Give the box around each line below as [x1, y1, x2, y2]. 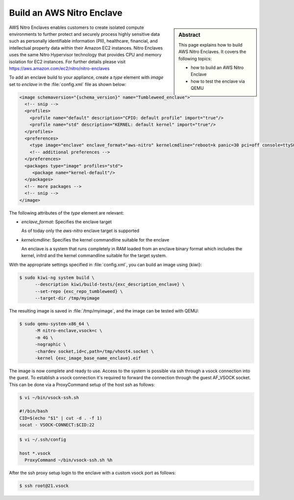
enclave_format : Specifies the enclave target [21, 218, 112, 225]
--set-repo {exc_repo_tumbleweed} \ [35, 288, 123, 294]
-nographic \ [35, 342, 66, 347]
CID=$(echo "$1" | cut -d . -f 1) [19, 415, 102, 421]
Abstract [178, 31, 201, 38]
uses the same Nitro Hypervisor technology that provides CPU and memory [9, 52, 162, 58]
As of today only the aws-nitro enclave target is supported [21, 228, 140, 234]
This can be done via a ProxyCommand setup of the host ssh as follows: [9, 381, 155, 387]
